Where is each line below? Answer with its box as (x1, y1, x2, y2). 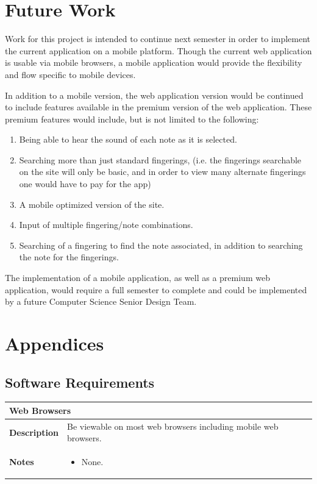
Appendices (5, 331, 104, 355)
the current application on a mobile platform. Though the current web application (5, 44, 312, 57)
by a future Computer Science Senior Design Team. (5, 295, 197, 308)
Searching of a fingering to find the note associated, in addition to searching (19, 238, 303, 251)
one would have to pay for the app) (19, 177, 151, 190)
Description (9, 425, 59, 438)
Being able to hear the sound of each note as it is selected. (19, 133, 237, 146)
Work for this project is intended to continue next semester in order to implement (5, 32, 311, 45)
